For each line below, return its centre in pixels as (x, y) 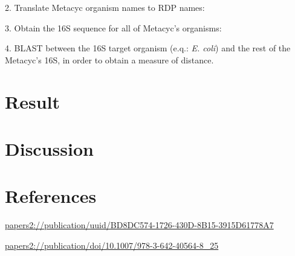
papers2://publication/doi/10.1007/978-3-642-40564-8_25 (112, 245)
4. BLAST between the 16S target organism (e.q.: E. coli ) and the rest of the (148, 48)
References (51, 196)
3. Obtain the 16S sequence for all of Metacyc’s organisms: (113, 27)
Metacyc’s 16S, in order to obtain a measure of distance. (109, 59)
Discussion (49, 148)
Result (32, 101)
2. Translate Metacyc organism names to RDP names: (105, 7)
